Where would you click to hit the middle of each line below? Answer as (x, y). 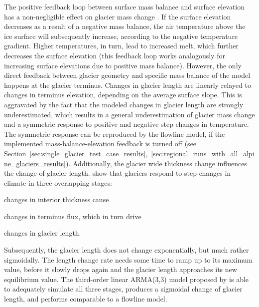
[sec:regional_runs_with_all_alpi (203, 153)
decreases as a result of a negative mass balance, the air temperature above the (125, 26)
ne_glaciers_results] (35, 163)
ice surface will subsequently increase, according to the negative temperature (121, 36)
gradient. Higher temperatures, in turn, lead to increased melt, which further (121, 46)
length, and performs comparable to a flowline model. (86, 299)
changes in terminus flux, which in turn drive (73, 216)
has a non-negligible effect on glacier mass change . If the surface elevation (118, 16)
